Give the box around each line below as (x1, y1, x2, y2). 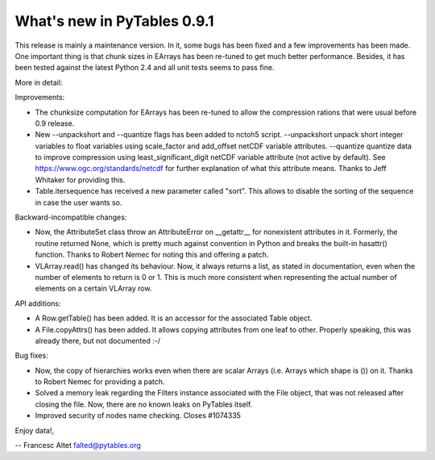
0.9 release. (35, 118, 75, 128)
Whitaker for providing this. (35, 174, 126, 185)
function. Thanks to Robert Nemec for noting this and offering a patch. (35, 250, 269, 260)
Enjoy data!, (14, 425, 55, 435)
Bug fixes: (14, 351, 48, 361)
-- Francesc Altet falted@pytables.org (14, 441, 141, 450)
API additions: (14, 299, 61, 308)
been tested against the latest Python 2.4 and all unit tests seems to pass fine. (14, 63, 275, 73)
